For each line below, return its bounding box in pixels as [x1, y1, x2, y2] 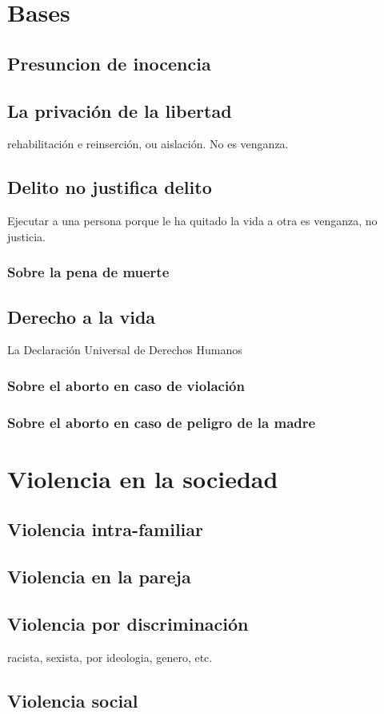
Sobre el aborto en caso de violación [7, 375, 245, 395]
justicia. [7, 228, 46, 244]
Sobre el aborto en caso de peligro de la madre [7, 412, 316, 432]
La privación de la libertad [7, 98, 232, 123]
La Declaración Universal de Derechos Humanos [7, 341, 242, 358]
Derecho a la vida [7, 304, 156, 329]
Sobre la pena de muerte [7, 262, 170, 282]
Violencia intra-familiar [7, 517, 204, 542]
